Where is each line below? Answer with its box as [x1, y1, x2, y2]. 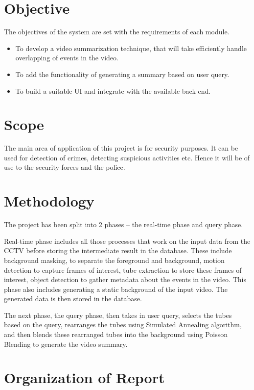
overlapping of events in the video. [15, 52, 118, 63]
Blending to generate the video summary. [4, 338, 128, 349]
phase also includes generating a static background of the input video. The [4, 284, 228, 294]
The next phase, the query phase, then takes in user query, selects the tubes [4, 310, 232, 320]
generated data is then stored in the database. [4, 293, 142, 304]
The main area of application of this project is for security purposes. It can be [4, 143, 238, 153]
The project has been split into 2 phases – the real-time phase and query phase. [4, 219, 243, 230]
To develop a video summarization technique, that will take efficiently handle [15, 43, 247, 53]
